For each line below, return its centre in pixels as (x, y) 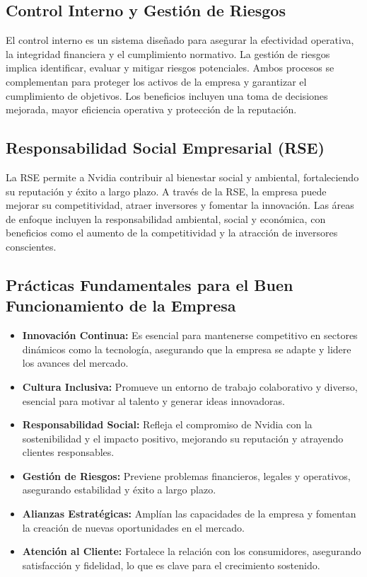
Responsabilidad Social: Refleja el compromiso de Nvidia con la (167, 424)
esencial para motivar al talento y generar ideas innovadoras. (153, 400)
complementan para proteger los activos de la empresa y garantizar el (156, 81)
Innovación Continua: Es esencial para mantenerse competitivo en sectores (190, 335)
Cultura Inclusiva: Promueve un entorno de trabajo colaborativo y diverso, (190, 386)
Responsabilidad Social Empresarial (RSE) (165, 148)
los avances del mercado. (75, 363)
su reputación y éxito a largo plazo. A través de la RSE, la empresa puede (166, 191)
